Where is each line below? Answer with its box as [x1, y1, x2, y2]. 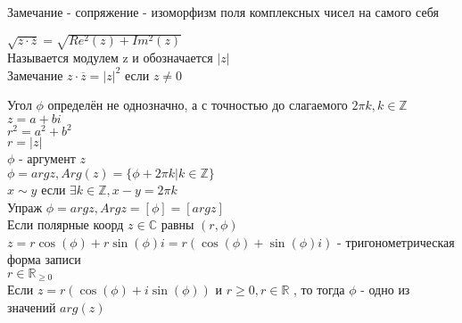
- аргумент [19, 149, 76, 168]
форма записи [7, 250, 81, 269]
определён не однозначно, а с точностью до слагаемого [47, 95, 348, 114]
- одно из [360, 280, 410, 299]
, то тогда [293, 280, 345, 299]
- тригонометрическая [337, 232, 455, 251]
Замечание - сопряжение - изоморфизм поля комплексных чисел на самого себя [7, 3, 439, 21]
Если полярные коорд [7, 215, 124, 234]
